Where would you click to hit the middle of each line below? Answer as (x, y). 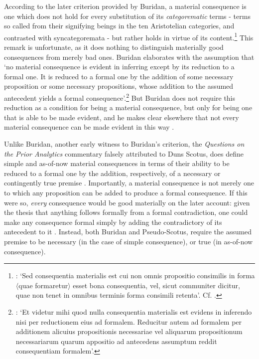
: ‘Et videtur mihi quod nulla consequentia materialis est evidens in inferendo (134, 311)
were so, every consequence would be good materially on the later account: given (127, 202)
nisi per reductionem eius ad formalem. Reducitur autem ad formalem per (129, 321)
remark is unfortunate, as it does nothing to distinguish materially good (114, 47)
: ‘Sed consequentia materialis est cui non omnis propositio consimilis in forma (135, 275)
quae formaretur (43, 285)
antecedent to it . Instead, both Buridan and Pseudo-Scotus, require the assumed (128, 232)
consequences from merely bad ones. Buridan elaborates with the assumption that (129, 57)
